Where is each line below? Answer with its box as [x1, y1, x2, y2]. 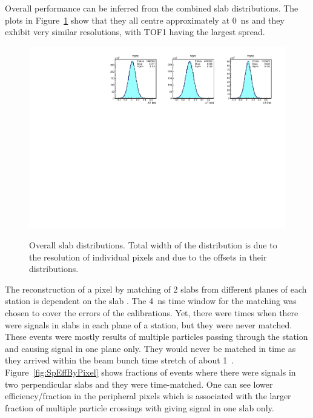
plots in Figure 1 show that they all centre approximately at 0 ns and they [5, 13, 285, 26]
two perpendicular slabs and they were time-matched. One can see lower [5, 377, 273, 390]
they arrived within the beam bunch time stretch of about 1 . [5, 354, 234, 367]
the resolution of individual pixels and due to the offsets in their [29, 250, 267, 263]
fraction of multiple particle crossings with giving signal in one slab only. [5, 401, 274, 414]
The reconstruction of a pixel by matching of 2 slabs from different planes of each [5, 282, 307, 295]
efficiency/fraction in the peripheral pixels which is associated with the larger [5, 390, 291, 402]
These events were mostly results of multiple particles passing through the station [5, 330, 308, 343]
